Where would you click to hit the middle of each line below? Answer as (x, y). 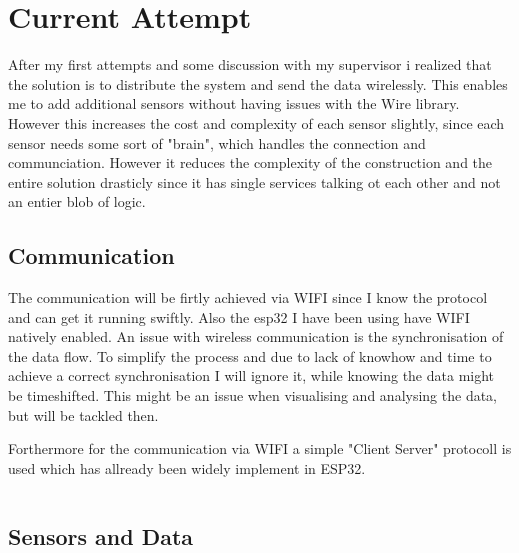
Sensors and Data (101, 535)
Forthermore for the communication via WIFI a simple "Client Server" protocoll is (260, 448)
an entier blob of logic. (77, 201)
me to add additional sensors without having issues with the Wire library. (234, 103)
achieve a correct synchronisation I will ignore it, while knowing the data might (251, 375)
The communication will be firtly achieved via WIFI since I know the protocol (248, 297)
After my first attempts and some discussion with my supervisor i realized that (250, 64)
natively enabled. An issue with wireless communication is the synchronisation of (256, 336)
